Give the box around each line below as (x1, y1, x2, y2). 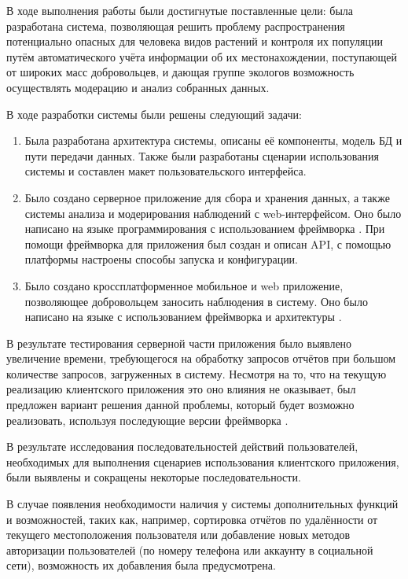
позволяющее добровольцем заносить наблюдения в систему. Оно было (24, 293, 368, 309)
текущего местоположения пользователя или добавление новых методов (6, 526, 351, 543)
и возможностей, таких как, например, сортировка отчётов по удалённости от (6, 511, 378, 527)
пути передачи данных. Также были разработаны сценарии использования (24, 147, 379, 164)
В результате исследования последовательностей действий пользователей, (6, 438, 358, 455)
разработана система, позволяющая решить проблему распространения (6, 17, 345, 34)
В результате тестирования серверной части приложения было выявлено (6, 334, 352, 351)
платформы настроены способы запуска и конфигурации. (24, 251, 299, 267)
